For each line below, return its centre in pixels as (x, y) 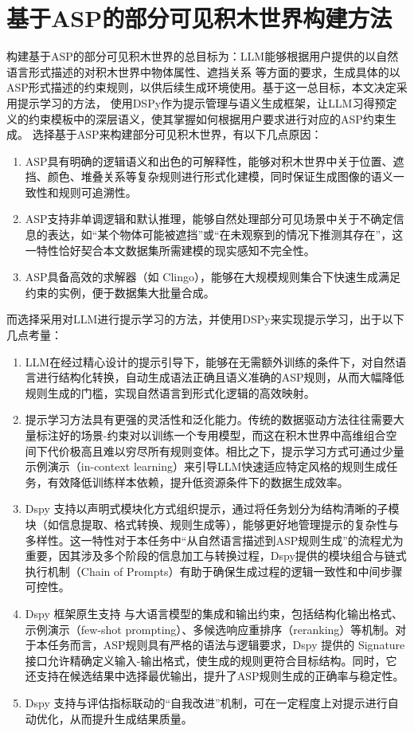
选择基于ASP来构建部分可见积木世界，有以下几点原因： (177, 134)
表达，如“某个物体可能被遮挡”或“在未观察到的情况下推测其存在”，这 (225, 235)
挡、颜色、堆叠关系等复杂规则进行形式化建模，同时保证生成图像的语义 (209, 176)
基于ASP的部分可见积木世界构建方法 (199, 18)
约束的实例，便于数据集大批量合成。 (120, 292)
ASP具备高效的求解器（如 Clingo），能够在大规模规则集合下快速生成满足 (213, 277)
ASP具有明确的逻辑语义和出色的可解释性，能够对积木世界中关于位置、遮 (215, 160)
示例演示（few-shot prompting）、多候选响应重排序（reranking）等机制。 (210, 629)
